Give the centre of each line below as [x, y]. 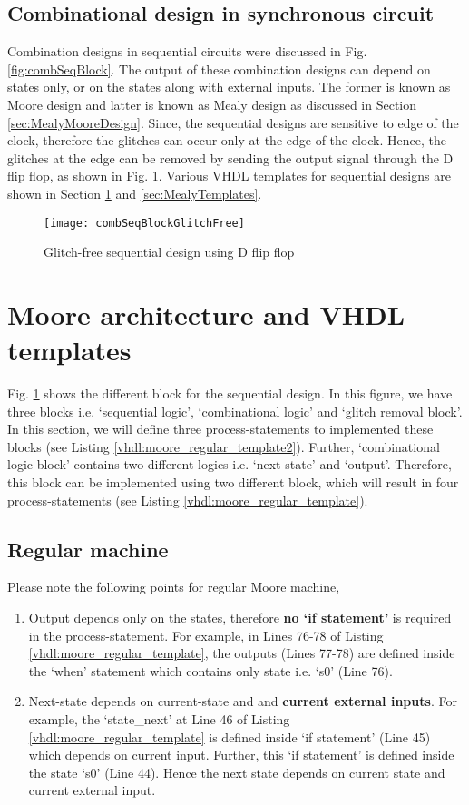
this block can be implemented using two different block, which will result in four [233, 482]
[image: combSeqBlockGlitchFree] [144, 223]
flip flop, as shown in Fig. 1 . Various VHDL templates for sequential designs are [229, 176]
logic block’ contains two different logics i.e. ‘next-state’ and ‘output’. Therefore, [230, 464]
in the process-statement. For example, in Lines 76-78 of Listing [206, 635]
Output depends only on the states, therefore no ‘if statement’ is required [240, 618]
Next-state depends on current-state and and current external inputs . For [243, 701]
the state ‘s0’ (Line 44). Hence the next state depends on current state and [237, 772]
